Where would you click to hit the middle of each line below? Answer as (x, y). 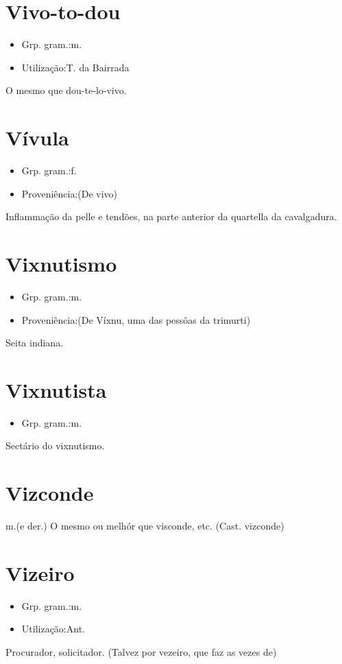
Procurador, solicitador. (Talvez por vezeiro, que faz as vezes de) (141, 652)
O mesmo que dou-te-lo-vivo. (66, 90)
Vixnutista (56, 389)
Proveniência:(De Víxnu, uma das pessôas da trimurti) (136, 319)
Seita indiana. (35, 343)
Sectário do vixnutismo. (55, 446)
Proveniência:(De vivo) (70, 193)
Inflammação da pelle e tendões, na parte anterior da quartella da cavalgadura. (171, 216)
